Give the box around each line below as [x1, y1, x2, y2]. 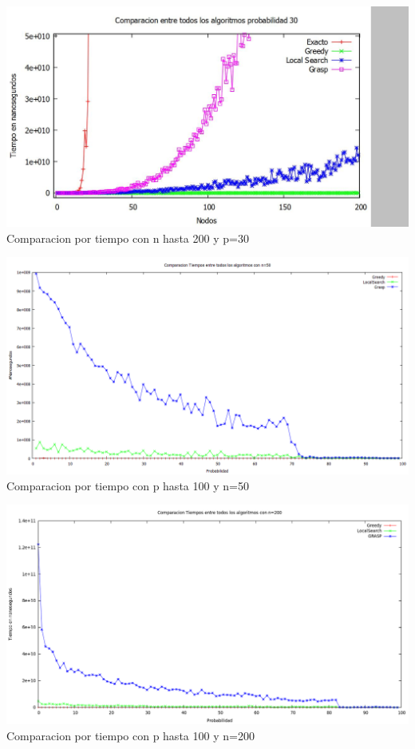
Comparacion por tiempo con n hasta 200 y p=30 [6, 229, 249, 246]
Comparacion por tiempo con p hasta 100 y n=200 [6, 727, 255, 743]
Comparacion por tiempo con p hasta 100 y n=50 [6, 477, 249, 493]
